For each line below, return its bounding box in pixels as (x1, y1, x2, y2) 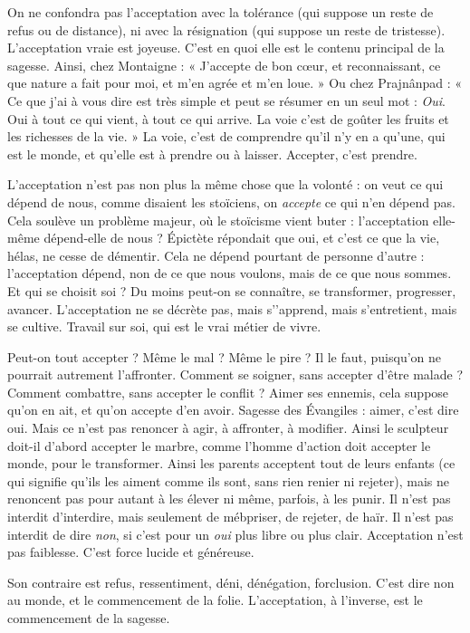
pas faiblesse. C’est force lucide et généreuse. (7, 542, 254, 561)
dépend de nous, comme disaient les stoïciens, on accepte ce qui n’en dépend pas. (7, 192, 456, 211)
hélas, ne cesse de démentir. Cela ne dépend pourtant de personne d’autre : (7, 245, 425, 264)
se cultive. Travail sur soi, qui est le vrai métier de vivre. (7, 317, 321, 336)
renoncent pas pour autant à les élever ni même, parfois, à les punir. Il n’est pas (7, 489, 451, 508)
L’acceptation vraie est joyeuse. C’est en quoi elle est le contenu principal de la (7, 38, 445, 57)
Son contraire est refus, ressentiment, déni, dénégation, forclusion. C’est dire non (7, 572, 455, 591)
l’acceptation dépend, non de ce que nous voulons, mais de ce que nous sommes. (7, 264, 452, 283)
